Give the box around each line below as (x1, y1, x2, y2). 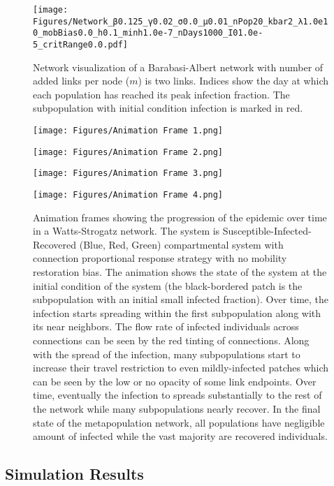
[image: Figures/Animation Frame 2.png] (33, 147, 224, 157)
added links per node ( (33, 73, 130, 88)
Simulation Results (5, 463, 144, 485)
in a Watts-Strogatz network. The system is (33, 223, 220, 238)
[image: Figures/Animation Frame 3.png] (33, 168, 224, 179)
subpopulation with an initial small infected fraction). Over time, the (33, 292, 329, 307)
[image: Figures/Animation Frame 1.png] (33, 126, 224, 135)
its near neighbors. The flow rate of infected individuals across (33, 319, 299, 334)
